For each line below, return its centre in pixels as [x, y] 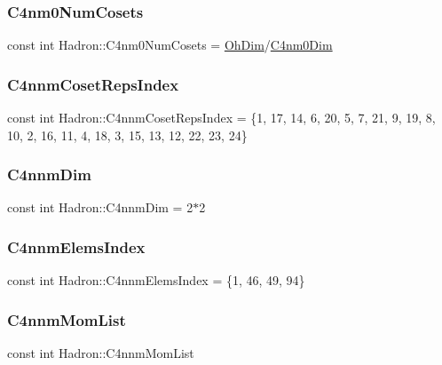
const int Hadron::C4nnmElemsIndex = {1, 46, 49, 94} [156, 280]
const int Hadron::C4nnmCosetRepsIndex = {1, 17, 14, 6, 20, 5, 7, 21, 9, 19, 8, [221, 118]
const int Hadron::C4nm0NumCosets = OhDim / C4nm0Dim [170, 45]
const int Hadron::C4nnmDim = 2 [100, 207]
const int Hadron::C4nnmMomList [101, 353]
